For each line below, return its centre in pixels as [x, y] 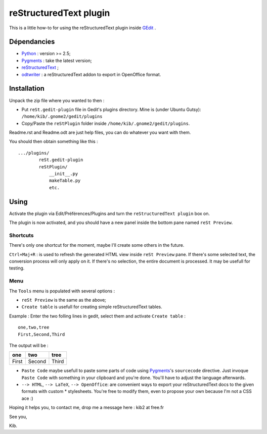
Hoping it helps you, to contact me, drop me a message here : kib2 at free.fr [87, 407]
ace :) [27, 398]
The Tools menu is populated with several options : [62, 291]
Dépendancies [32, 42]
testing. [17, 268]
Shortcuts [22, 235]
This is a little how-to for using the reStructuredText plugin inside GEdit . [83, 28]
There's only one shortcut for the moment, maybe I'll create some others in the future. [97, 245]
